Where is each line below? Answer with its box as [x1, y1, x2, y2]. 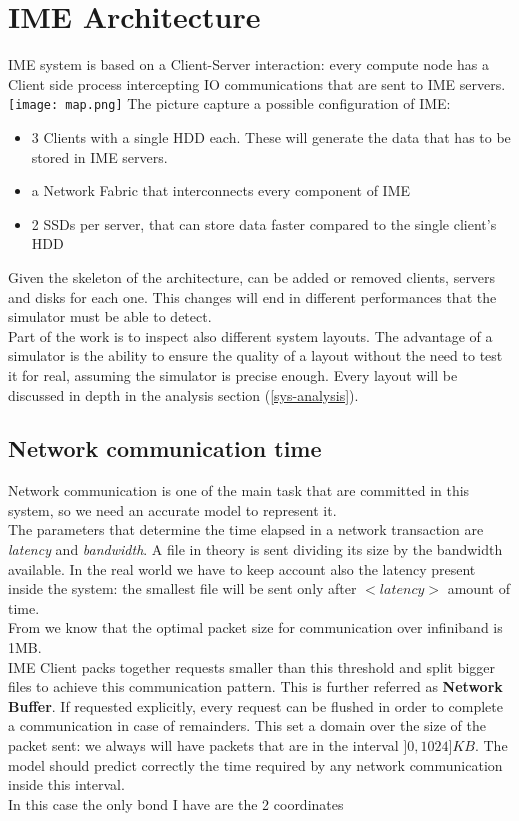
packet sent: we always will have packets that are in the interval [8, 735, 399, 756]
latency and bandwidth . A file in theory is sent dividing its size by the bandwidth [8, 539, 503, 560]
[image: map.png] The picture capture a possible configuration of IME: [8, 93, 451, 114]
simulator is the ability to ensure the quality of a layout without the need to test [8, 345, 503, 366]
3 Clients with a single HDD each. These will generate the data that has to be [31, 126, 511, 147]
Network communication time [8, 433, 322, 464]
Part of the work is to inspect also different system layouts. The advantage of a [8, 325, 493, 346]
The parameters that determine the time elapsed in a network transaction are [8, 519, 484, 540]
